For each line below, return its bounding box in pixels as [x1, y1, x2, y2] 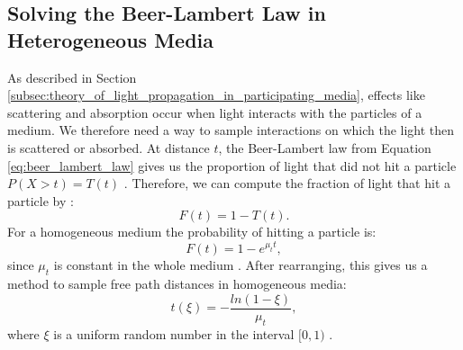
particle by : [7, 191, 74, 210]
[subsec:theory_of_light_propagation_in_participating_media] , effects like [7, 85, 425, 104]
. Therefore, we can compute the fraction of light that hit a [123, 174, 450, 193]
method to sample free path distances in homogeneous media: [7, 274, 347, 293]
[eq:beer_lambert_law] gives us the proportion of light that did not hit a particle [7, 156, 457, 175]
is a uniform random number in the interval [53, 324, 295, 343]
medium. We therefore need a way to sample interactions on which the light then [7, 121, 455, 139]
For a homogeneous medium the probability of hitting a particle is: [7, 222, 377, 241]
